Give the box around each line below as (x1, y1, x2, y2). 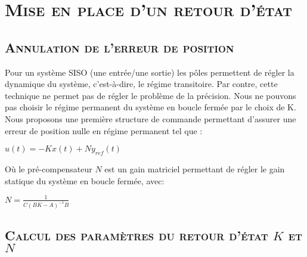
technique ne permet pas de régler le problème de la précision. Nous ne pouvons (5, 89, 296, 101)
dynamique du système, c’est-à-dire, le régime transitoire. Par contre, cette (5, 78, 278, 90)
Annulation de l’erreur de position (5, 38, 234, 56)
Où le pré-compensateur (5, 162, 92, 175)
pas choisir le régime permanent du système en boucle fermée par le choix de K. (5, 101, 296, 113)
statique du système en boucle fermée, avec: (5, 174, 165, 187)
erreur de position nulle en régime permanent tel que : (5, 124, 203, 137)
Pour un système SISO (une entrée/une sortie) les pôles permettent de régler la (5, 66, 294, 78)
